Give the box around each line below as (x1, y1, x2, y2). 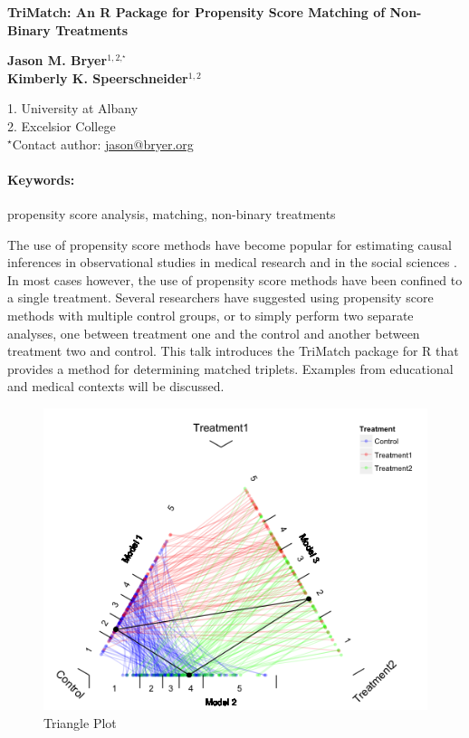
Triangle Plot (43, 714, 117, 733)
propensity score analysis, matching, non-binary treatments (7, 204, 336, 223)
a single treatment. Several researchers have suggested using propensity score (7, 288, 434, 307)
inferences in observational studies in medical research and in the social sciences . (7, 253, 457, 272)
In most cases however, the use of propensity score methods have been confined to (7, 270, 463, 289)
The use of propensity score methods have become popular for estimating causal (7, 235, 452, 254)
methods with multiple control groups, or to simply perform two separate (7, 305, 414, 324)
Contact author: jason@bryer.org (12, 134, 194, 153)
